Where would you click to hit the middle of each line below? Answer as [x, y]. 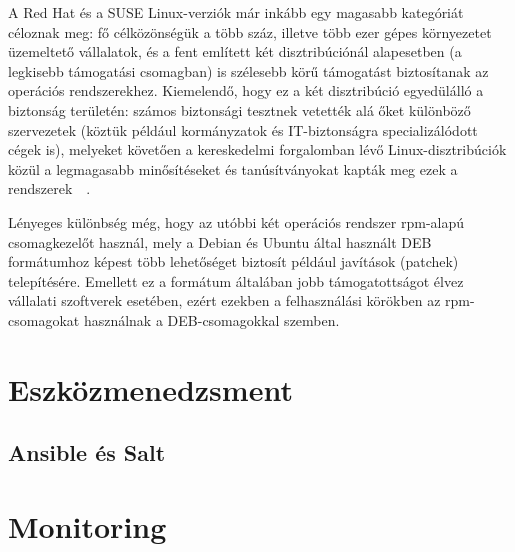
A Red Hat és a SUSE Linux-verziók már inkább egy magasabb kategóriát [236, 12]
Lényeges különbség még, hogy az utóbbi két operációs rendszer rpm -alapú [236, 221]
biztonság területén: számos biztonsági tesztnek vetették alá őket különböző [239, 109]
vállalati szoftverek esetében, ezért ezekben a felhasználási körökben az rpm [239, 300]
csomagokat [44, 319]
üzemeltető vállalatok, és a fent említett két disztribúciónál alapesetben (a [235, 51]
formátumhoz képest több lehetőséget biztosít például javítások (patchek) [233, 261]
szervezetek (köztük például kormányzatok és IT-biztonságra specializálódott [243, 129]
